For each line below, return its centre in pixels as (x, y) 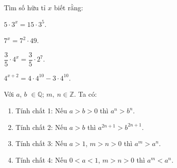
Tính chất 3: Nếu (41, 143)
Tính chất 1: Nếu (41, 111)
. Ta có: (86, 94)
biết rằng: (69, 7)
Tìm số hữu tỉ (25, 7)
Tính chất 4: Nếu (41, 159)
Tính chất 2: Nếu (41, 127)
